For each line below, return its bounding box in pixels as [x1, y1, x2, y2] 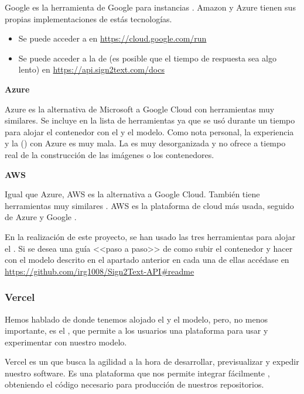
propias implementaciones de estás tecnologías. [5, 12, 172, 25]
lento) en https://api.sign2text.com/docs [18, 63, 165, 76]
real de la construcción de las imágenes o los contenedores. [5, 148, 214, 160]
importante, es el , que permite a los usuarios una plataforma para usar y [5, 324, 268, 337]
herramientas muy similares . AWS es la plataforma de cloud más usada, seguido [5, 199, 294, 211]
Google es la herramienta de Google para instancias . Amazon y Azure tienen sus [5, 1, 296, 13]
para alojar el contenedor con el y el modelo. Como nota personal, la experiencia [5, 125, 294, 138]
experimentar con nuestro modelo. [5, 335, 127, 348]
